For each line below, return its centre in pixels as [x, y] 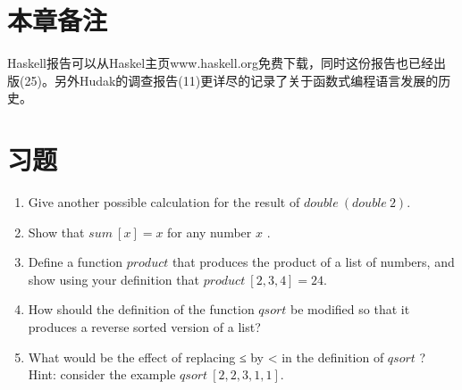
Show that [56, 232]
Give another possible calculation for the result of [164, 202]
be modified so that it [350, 309]
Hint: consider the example [102, 374]
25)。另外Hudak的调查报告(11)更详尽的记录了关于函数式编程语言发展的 [231, 80]
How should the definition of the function [141, 309]
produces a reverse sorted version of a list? [144, 327]
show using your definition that [113, 279]
